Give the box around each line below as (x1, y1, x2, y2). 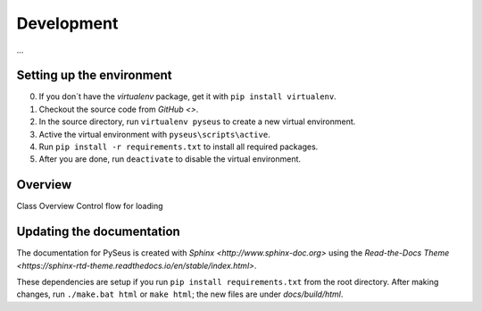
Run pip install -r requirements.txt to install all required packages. (38, 141, 319, 152)
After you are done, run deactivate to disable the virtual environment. (38, 154, 302, 164)
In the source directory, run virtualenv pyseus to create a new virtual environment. (38, 116, 356, 127)
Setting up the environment (16, 68, 172, 83)
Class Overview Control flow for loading (16, 201, 164, 212)
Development (16, 13, 119, 33)
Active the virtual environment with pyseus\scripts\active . (38, 129, 271, 139)
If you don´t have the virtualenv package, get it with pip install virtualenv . (38, 91, 337, 102)
